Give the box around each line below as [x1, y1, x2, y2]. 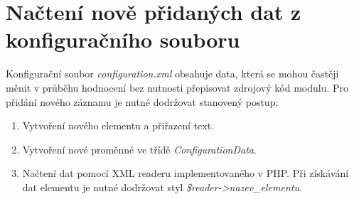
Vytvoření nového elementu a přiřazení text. [22, 118, 215, 133]
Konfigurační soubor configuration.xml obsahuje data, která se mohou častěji [6, 66, 339, 81]
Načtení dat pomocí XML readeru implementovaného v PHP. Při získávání [22, 166, 349, 181]
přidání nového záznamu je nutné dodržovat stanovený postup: [6, 94, 279, 109]
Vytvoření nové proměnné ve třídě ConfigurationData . [22, 141, 257, 156]
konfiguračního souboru [6, 25, 240, 54]
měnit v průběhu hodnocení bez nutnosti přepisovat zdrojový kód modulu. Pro [6, 80, 349, 95]
